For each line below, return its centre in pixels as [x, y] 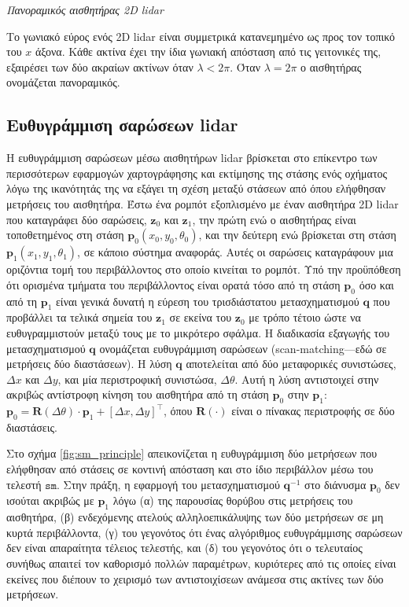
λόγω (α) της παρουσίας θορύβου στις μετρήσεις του [233, 500]
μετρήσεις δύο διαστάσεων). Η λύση [89, 364]
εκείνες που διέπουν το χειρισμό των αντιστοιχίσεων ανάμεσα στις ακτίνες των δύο [195, 578]
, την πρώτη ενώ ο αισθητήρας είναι [274, 219]
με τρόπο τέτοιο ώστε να [305, 317]
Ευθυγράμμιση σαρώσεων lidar [122, 125]
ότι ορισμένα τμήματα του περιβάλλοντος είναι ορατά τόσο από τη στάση [173, 284]
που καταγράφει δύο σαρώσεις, [77, 219]
